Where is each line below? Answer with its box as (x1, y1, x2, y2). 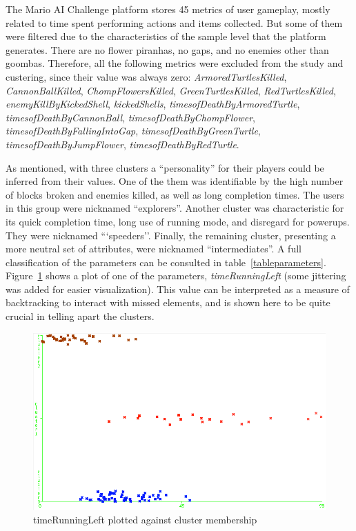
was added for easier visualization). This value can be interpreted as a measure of (6, 281, 350, 296)
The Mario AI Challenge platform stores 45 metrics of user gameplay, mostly (6, 2, 330, 16)
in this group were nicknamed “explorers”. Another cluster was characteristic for (6, 201, 344, 215)
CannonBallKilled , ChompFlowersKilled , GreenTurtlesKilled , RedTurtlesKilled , (6, 83, 336, 97)
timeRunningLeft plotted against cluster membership (33, 512, 257, 527)
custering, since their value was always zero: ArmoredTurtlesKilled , (6, 69, 287, 83)
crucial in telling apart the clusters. (6, 309, 155, 323)
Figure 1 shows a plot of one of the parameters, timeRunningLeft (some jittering (6, 268, 346, 283)
